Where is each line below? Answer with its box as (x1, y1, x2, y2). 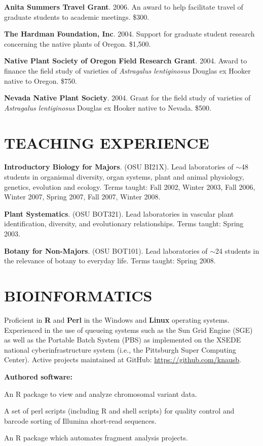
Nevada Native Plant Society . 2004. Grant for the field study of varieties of (4, 92, 251, 103)
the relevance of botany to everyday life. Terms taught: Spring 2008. (4, 255, 216, 266)
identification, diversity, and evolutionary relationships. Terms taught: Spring (4, 218, 244, 229)
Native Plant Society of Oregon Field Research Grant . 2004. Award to (4, 55, 247, 66)
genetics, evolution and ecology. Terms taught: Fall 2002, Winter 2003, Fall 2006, (4, 181, 255, 192)
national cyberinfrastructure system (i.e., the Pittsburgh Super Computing (4, 344, 236, 355)
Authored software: (4, 371, 72, 382)
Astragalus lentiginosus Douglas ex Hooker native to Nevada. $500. (4, 102, 211, 113)
